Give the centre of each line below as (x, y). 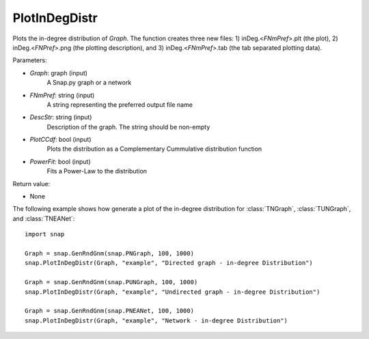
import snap (45, 234)
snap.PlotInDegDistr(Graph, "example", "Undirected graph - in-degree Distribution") (173, 292)
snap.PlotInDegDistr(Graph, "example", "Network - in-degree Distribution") (156, 321)
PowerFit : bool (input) (60, 162)
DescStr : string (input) (61, 117)
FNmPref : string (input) (62, 95)
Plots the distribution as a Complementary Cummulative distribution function (154, 149)
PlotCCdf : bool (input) (60, 140)
